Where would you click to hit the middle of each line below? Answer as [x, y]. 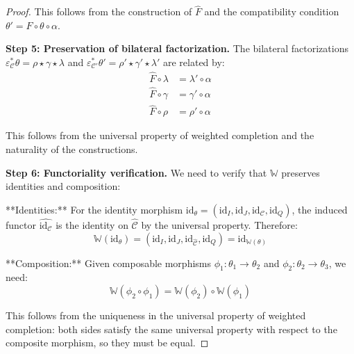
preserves [301, 172]
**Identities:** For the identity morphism [94, 209]
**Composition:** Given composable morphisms [109, 263]
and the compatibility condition [272, 11]
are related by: [194, 62]
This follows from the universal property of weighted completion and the [160, 135]
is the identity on [92, 224]
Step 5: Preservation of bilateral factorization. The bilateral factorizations [177, 48]
